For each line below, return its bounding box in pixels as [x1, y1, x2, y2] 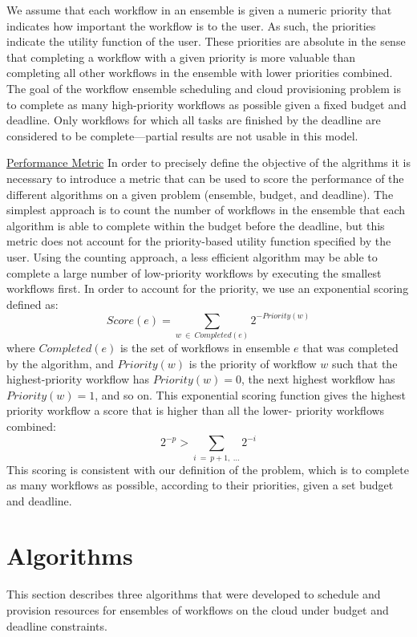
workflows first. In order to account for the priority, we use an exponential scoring [6, 280, 409, 297]
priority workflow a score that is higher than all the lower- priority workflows [6, 402, 385, 419]
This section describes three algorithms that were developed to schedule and [6, 586, 381, 603]
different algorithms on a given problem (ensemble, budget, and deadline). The [6, 185, 394, 202]
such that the [331, 355, 398, 371]
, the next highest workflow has [241, 371, 395, 387]
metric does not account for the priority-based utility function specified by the [6, 233, 391, 250]
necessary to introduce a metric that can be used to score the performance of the [6, 169, 404, 186]
